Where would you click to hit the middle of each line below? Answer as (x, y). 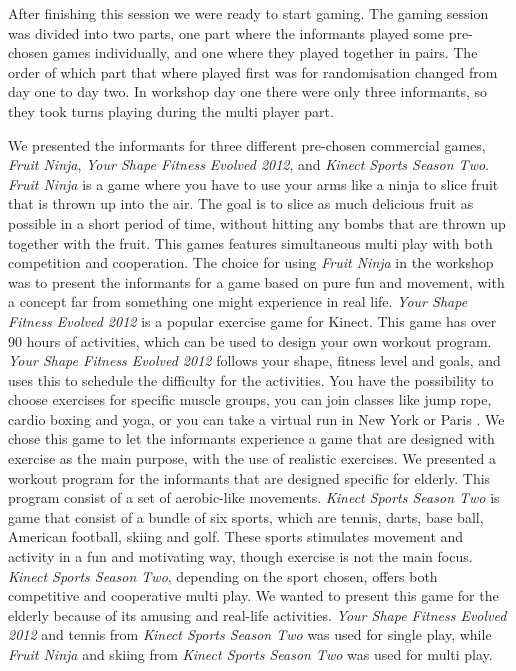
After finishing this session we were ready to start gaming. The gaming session (248, 13)
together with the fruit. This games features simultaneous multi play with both (250, 242)
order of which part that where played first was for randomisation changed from (253, 71)
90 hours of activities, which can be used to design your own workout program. (250, 340)
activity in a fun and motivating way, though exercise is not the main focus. (240, 556)
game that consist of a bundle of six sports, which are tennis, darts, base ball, (246, 516)
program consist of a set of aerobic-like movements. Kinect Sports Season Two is (254, 497)
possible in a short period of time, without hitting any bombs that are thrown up (257, 222)
